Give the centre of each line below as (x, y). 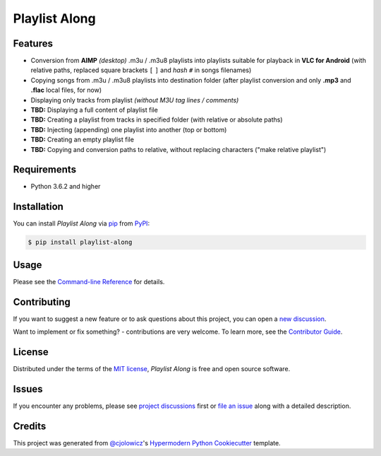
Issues (28, 389)
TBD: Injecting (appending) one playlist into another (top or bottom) (129, 129)
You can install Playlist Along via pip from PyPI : (81, 223)
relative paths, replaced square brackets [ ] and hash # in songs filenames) (141, 70)
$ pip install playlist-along (80, 242)
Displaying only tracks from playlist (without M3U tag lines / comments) (135, 100)
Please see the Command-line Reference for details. (89, 281)
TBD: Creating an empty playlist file (82, 140)
